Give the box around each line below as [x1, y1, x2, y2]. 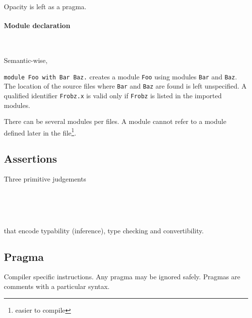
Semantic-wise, [4, 55, 47, 65]
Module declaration [4, 20, 70, 30]
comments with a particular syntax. [4, 281, 110, 291]
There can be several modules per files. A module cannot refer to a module [4, 116, 226, 126]
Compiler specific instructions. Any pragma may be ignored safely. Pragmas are [4, 272, 240, 282]
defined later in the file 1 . [4, 126, 77, 137]
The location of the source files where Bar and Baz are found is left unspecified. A [4, 81, 247, 91]
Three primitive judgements [4, 174, 86, 184]
